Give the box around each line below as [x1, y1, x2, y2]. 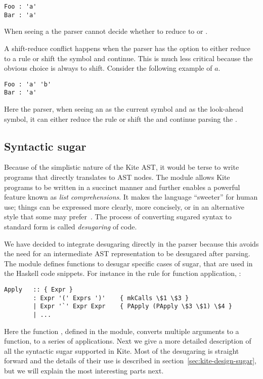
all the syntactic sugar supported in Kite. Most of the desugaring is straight [4, 345, 239, 356]
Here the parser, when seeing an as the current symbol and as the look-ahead [4, 104, 244, 114]
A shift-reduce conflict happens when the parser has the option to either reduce [4, 42, 251, 53]
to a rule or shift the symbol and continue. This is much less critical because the [4, 53, 253, 63]
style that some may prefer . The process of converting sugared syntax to [4, 211, 232, 222]
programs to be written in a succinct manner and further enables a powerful [4, 181, 240, 192]
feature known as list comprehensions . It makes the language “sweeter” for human [4, 192, 258, 202]
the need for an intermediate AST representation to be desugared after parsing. [4, 248, 250, 259]
